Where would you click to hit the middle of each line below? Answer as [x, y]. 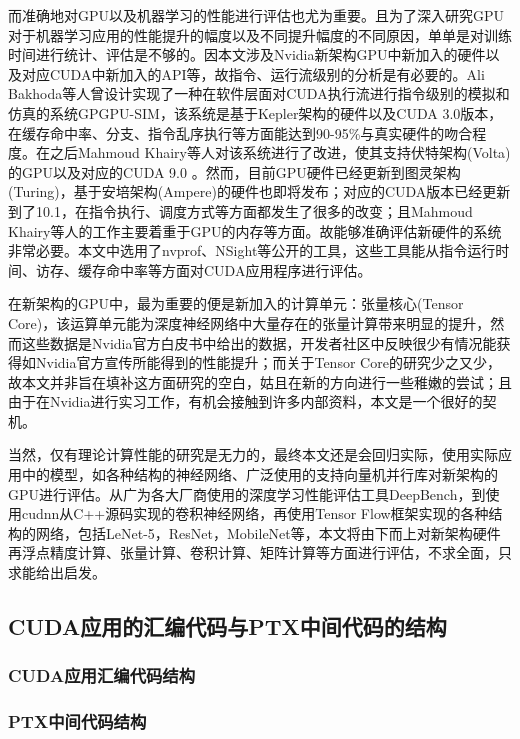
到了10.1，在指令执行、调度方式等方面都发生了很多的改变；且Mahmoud [240, 210]
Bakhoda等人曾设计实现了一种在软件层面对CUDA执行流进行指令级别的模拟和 [259, 93]
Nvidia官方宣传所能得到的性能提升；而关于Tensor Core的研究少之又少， [268, 362]
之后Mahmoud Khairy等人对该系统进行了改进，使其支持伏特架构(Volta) [280, 152]
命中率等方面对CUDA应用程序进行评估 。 [238, 269]
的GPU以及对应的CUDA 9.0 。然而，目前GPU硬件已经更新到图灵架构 [234, 171]
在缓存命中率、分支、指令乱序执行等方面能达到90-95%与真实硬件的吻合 [240, 132]
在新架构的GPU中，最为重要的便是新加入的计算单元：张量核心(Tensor [236, 303]
